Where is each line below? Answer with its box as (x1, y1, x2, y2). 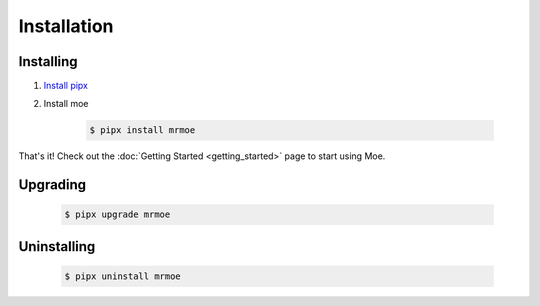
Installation (18, 15, 114, 37)
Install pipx (43, 80, 89, 92)
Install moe (43, 98, 89, 110)
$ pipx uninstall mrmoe (64, 271, 182, 282)
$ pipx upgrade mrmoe (64, 209, 171, 220)
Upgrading (18, 176, 87, 194)
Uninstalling (18, 238, 96, 255)
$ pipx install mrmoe (89, 125, 196, 136)
